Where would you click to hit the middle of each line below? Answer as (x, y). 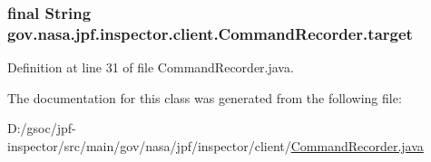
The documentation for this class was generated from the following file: (205, 97)
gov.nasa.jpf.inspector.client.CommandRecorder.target (210, 33)
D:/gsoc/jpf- (42, 128)
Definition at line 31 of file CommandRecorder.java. (151, 67)
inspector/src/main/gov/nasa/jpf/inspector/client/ (149, 145)
